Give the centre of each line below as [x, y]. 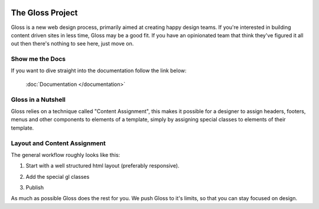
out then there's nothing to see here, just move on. [72, 44]
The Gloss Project [44, 13]
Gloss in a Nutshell [38, 99]
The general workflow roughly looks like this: [66, 155]
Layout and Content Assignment [58, 143]
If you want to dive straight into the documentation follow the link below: [99, 70]
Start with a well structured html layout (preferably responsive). [102, 166]
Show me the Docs [38, 59]
